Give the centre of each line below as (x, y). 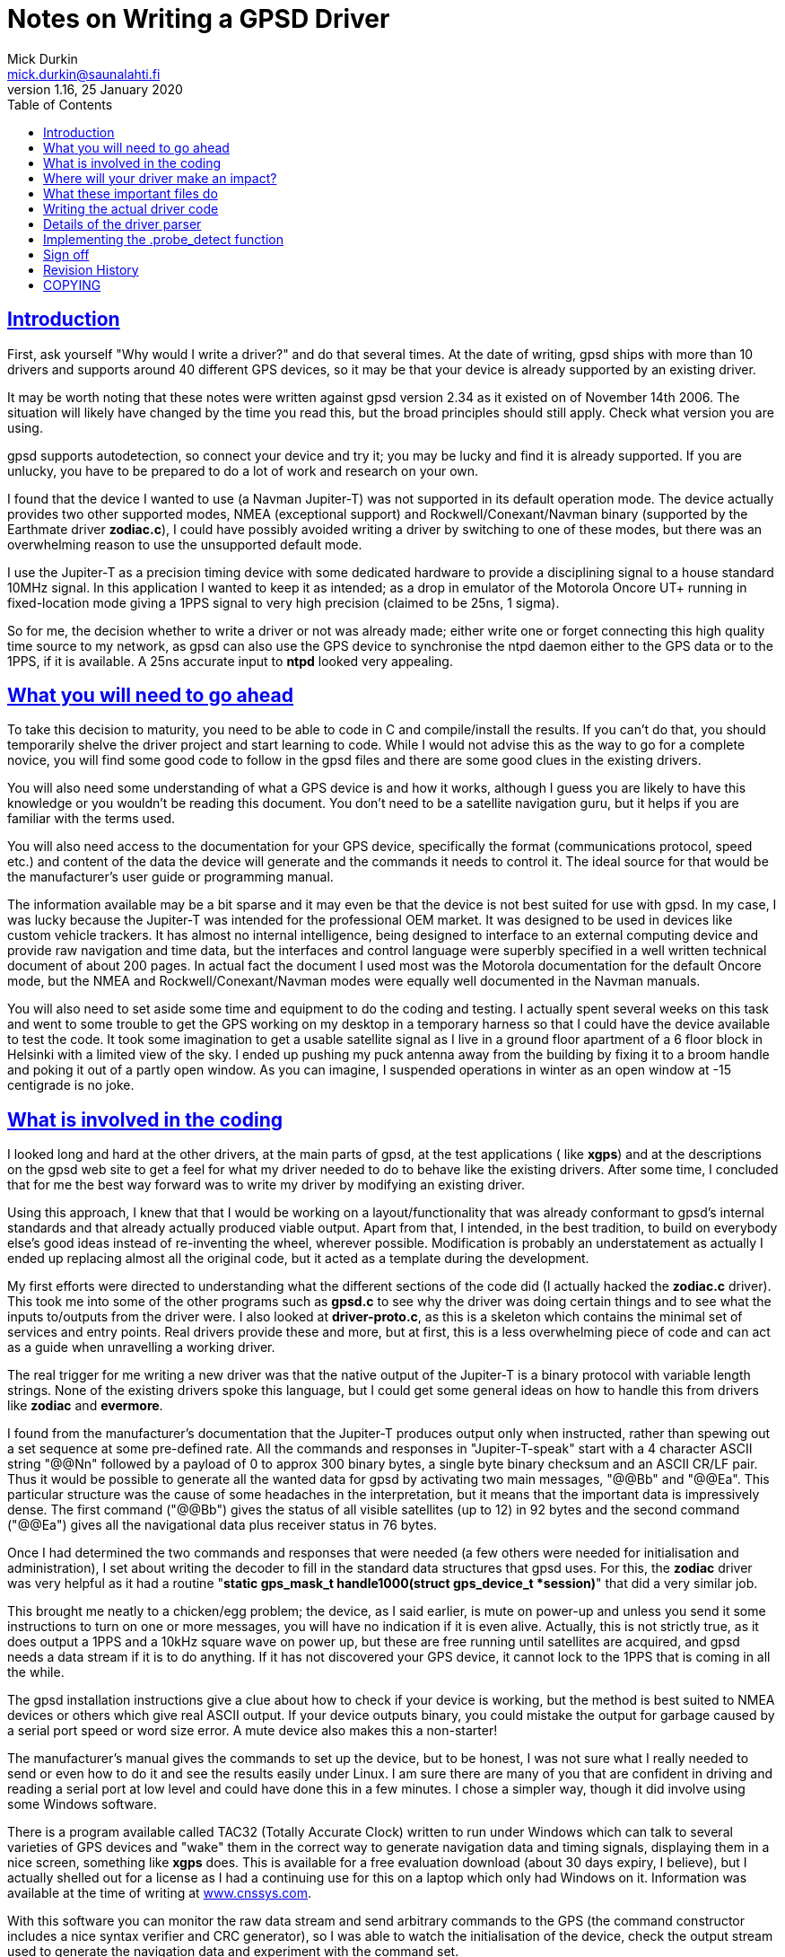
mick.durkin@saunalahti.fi (84, 74)
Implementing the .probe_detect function (163, 239)
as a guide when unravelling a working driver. (141, 1347)
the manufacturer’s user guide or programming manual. (170, 877)
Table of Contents (60, 104)
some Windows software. (82, 1804)
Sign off (66, 254)
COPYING (72, 285)
